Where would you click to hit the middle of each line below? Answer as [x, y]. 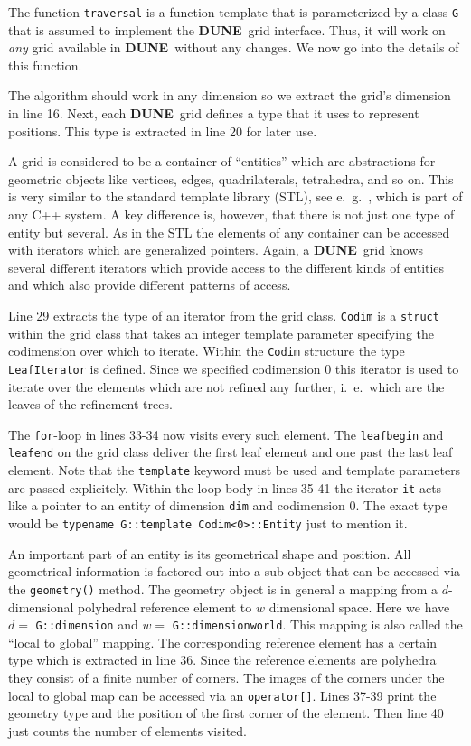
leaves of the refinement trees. [90, 404]
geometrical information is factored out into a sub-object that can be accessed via [235, 571]
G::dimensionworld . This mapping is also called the [317, 625]
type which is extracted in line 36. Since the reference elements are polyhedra [222, 660]
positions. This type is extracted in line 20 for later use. [163, 131]
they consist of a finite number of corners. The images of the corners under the [226, 677]
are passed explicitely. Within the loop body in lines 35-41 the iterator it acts [225, 487]
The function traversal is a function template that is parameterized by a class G [234, 12]
